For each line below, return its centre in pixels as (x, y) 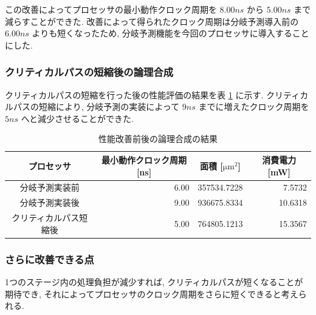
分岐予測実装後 (50, 202)
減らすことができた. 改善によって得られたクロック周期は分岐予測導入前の (152, 21)
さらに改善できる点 (50, 259)
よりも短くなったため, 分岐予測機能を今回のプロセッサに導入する (162, 33)
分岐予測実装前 (50, 187)
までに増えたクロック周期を (254, 107)
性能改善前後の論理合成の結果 (158, 139)
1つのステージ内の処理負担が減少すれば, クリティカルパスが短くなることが (154, 282)
